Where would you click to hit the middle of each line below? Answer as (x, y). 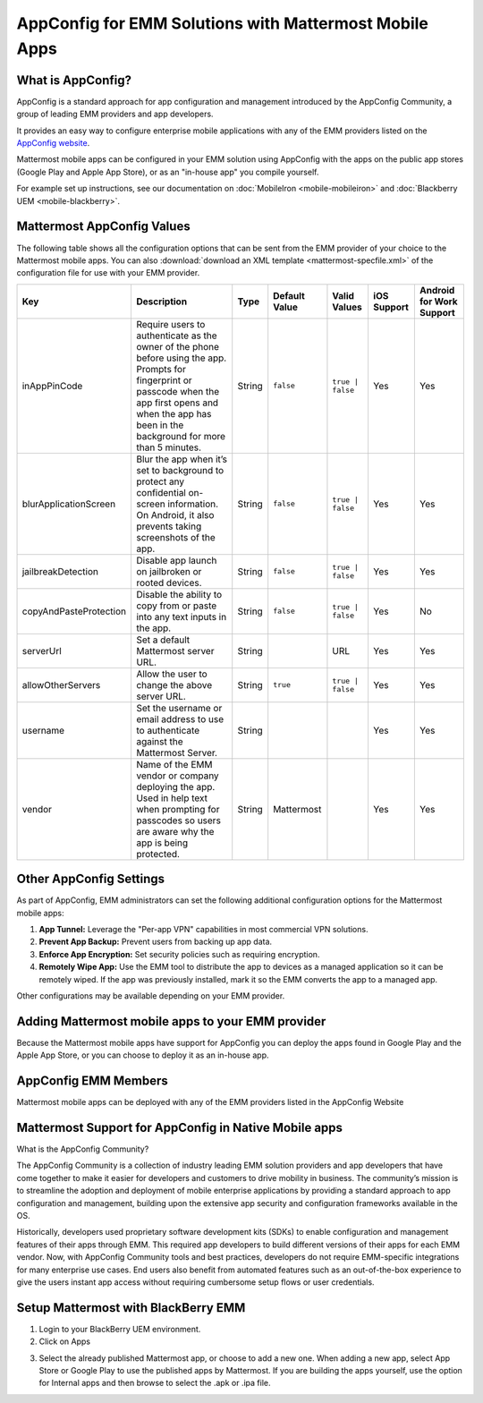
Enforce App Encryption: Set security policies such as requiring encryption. (179, 954)
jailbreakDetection (60, 571)
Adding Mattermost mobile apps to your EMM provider (171, 1021)
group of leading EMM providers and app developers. (115, 114)
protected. (158, 854)
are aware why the (175, 831)
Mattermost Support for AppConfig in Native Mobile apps (180, 1127)
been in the (160, 425)
